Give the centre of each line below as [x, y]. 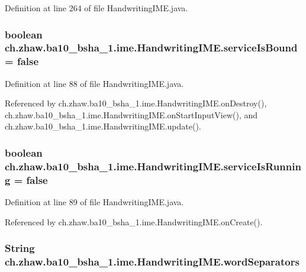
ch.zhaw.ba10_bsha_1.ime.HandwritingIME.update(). [103, 126]
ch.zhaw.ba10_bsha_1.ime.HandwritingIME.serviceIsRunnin [153, 166]
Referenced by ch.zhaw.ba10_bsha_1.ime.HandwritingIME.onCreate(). [134, 221]
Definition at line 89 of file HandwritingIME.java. [94, 202]
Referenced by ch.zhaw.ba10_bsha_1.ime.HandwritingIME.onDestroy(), [136, 103]
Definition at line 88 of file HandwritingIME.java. [94, 83]
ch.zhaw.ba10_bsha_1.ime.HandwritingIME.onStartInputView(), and [131, 114]
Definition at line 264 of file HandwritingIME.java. [96, 8]
